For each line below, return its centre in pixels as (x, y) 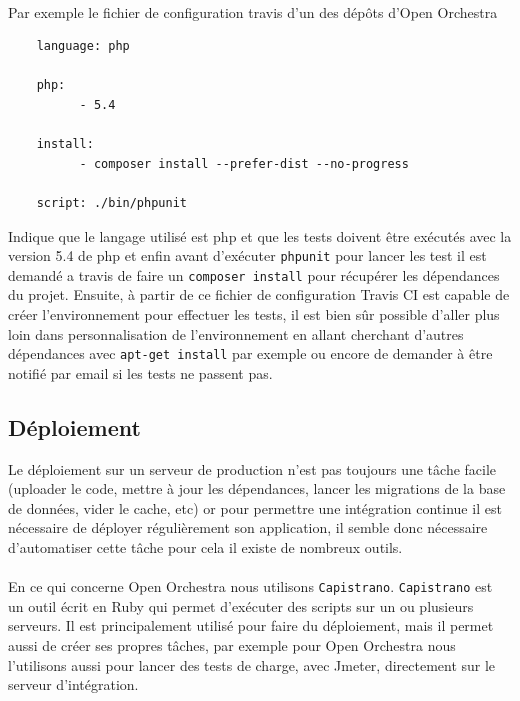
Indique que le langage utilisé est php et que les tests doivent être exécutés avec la (260, 235)
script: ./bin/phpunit (111, 202)
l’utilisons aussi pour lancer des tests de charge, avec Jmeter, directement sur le (252, 664)
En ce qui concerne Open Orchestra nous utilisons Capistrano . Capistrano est (250, 586)
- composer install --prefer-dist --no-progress (244, 163)
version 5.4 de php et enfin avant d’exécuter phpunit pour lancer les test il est (247, 255)
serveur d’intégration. (73, 684)
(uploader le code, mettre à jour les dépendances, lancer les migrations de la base (257, 488)
